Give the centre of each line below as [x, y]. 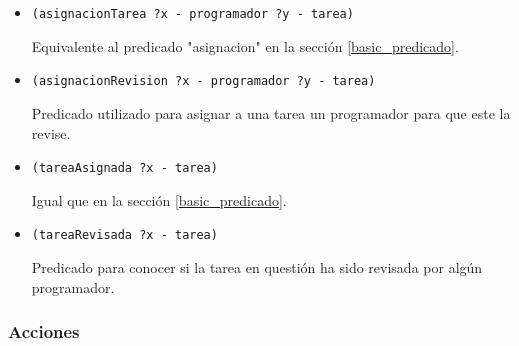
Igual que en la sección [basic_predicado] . [159, 199]
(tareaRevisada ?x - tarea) [124, 235]
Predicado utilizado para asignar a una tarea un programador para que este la [271, 112]
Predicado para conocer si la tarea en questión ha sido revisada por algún [257, 267]
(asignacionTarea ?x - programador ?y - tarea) [192, 14]
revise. [51, 132]
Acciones [44, 331]
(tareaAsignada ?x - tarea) [124, 168]
